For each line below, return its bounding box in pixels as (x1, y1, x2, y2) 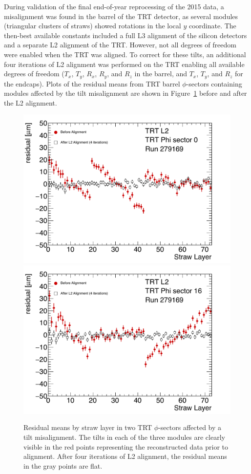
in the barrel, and (134, 68, 188, 79)
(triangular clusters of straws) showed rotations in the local (4, 21, 181, 31)
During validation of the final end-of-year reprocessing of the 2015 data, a (4, 1, 224, 11)
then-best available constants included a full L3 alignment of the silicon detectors (4, 30, 247, 40)
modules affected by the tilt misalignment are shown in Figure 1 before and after (4, 88, 247, 98)
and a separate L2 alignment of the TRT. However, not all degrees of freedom (4, 40, 236, 50)
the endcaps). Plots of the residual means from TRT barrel (4, 78, 180, 88)
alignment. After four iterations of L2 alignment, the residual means (23, 451, 227, 461)
